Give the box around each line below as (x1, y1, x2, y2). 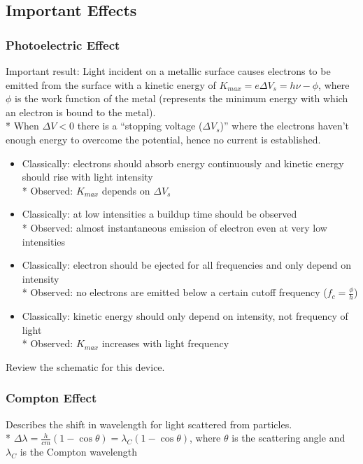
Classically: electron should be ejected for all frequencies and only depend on (22, 258, 352, 272)
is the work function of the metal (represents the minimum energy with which (15, 91, 348, 106)
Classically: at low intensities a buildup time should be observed (22, 206, 297, 221)
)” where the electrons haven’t (220, 118, 350, 133)
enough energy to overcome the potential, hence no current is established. (6, 132, 321, 146)
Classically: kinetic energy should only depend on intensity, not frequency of (22, 309, 348, 323)
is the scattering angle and (232, 430, 346, 445)
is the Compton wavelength (20, 444, 137, 459)
